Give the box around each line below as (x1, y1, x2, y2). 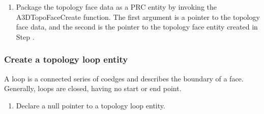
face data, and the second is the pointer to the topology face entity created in (16, 21, 258, 32)
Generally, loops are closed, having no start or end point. (4, 83, 182, 94)
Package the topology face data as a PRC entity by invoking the (16, 2, 217, 12)
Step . (16, 31, 35, 42)
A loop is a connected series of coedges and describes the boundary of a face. (4, 73, 244, 83)
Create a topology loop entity (4, 53, 128, 66)
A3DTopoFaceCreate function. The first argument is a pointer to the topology (16, 11, 260, 22)
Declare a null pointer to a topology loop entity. (16, 100, 165, 110)
